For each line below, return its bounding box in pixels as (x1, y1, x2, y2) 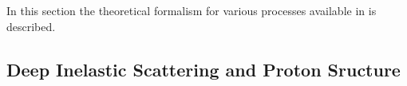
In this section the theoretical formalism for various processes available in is (6, 2, 377, 18)
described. (6, 18, 56, 34)
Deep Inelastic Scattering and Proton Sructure (6, 57, 401, 81)
